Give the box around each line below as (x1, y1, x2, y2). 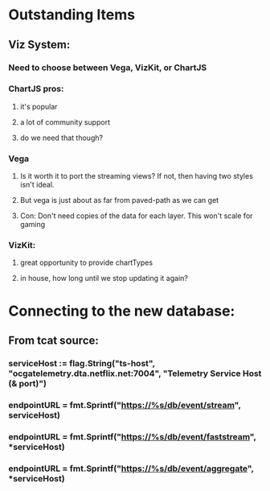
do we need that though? (19, 133, 103, 142)
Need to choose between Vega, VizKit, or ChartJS (8, 62, 207, 73)
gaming (19, 220, 46, 229)
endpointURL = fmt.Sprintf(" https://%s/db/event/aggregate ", (8, 463, 255, 474)
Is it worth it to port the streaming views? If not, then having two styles (19, 171, 253, 181)
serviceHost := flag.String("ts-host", (8, 357, 155, 369)
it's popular (19, 101, 58, 111)
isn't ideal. (19, 179, 55, 190)
